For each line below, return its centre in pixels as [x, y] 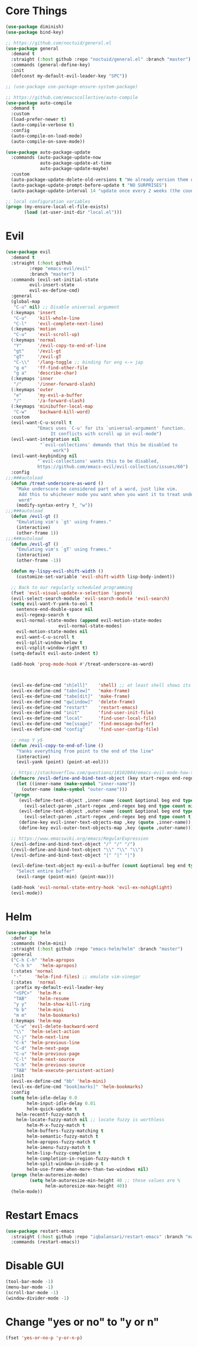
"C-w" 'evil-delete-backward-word [56, 1026]
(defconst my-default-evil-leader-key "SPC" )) [69, 76]
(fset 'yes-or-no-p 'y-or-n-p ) [44, 1338]
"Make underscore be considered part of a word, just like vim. [97, 489]
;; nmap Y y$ [27, 740]
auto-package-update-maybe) [74, 169]
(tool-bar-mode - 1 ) [30, 1282]
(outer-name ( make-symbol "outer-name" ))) [74, 789]
